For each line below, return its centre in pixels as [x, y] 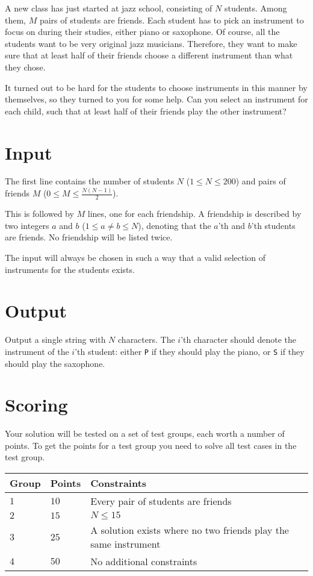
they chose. [25, 67]
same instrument [126, 544]
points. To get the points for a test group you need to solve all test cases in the [151, 445]
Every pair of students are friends [161, 501]
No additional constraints [144, 562]
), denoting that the [175, 225]
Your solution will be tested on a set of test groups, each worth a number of [145, 434]
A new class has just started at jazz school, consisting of [109, 8]
